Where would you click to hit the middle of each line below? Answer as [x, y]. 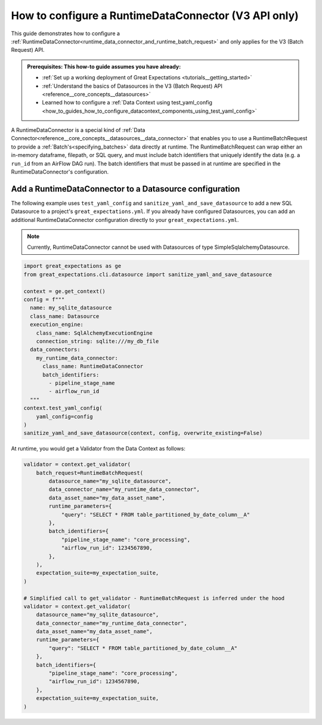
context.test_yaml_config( [63, 408]
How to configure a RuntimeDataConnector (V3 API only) [155, 16]
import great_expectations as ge [72, 266]
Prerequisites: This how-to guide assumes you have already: [104, 66]
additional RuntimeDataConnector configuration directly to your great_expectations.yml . [125, 220]
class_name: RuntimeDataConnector [93, 366]
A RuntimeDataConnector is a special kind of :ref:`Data [78, 130]
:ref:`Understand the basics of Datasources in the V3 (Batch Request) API [132, 86]
